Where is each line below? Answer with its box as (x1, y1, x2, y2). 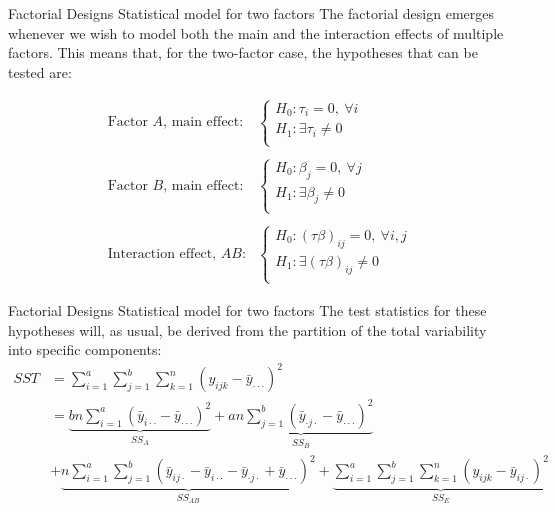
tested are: (8, 61, 72, 82)
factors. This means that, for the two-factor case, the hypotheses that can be (8, 42, 478, 63)
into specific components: (8, 339, 162, 360)
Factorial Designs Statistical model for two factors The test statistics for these (8, 299, 487, 320)
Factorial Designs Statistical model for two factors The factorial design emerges (8, 3, 494, 23)
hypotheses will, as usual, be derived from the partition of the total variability (8, 319, 487, 340)
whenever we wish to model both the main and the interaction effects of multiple (8, 22, 504, 43)
